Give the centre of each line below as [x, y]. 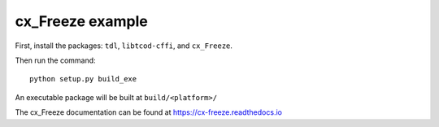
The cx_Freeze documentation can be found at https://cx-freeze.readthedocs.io [148, 112]
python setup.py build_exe [83, 79]
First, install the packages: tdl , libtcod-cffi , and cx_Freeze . [124, 46]
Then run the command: [56, 60]
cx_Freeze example [81, 21]
